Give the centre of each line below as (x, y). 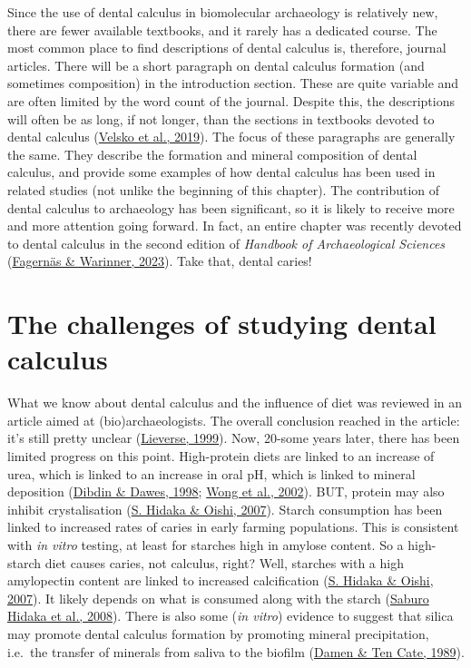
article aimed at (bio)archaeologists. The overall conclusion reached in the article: (234, 420)
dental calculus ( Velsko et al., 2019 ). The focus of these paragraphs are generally (231, 137)
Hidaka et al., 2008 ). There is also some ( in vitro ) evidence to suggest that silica (231, 616)
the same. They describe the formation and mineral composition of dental (212, 154)
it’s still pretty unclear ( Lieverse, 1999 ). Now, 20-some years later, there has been (234, 438)
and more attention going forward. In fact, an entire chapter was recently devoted (235, 226)
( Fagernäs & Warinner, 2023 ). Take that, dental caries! (160, 261)
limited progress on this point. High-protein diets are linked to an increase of (221, 456)
